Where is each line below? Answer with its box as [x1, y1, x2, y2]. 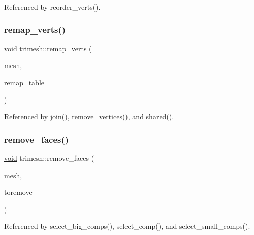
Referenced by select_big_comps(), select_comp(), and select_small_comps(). [4, 221, 250, 231]
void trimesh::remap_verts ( [4, 43, 92, 53]
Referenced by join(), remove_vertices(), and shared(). [4, 111, 174, 122]
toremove [4, 187, 33, 197]
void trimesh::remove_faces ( [4, 153, 94, 163]
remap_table [4, 77, 44, 87]
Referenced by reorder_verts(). [4, 2, 101, 12]
